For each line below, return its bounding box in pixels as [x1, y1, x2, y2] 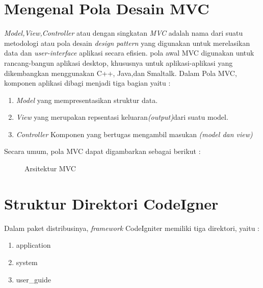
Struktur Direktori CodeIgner [4, 193, 219, 214]
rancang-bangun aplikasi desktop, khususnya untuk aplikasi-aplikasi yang [4, 57, 233, 68]
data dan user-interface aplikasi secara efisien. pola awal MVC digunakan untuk [4, 47, 254, 58]
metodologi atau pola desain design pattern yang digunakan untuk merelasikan [4, 37, 250, 48]
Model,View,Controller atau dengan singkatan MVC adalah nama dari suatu [4, 28, 243, 38]
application [16, 240, 51, 250]
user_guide [16, 274, 51, 284]
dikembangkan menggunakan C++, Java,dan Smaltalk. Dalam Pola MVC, [4, 67, 237, 78]
